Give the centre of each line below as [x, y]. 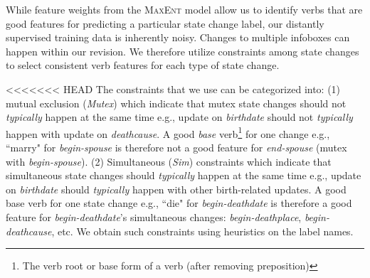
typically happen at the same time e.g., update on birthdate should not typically [179, 117]
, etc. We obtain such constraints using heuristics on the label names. [202, 231]
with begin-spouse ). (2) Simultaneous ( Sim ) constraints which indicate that [169, 161]
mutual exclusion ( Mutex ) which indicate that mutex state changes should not [176, 103]
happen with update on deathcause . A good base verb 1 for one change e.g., [168, 132]
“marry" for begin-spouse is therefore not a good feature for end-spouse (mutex [176, 147]
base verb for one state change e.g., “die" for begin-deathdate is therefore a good [179, 203]
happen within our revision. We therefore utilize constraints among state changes [183, 51]
